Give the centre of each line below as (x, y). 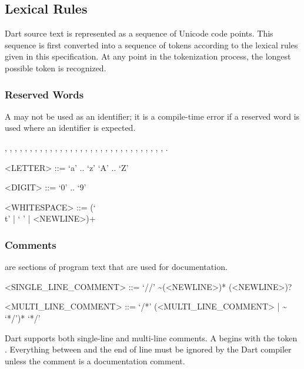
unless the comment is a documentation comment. (95, 360)
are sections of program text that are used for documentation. (116, 267)
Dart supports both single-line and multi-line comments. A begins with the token (151, 337)
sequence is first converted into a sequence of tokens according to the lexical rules (151, 45)
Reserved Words (44, 94)
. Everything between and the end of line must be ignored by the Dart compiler (148, 349)
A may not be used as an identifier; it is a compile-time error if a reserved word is (152, 116)
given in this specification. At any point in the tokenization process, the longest (148, 56)
